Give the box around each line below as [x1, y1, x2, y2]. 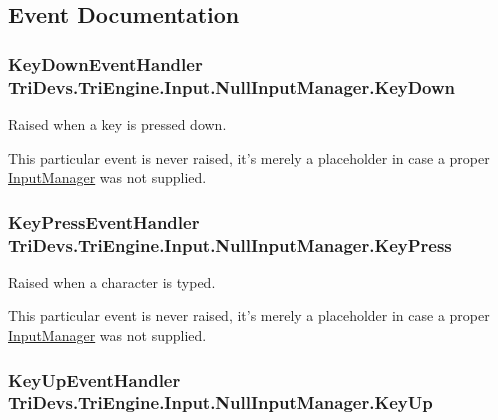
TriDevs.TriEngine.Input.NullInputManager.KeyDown [8, 74, 456, 99]
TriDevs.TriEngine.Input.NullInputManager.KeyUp [8, 390, 433, 415]
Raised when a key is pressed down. [8, 113, 227, 134]
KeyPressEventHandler [8, 209, 200, 234]
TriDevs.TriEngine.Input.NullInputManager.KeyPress [8, 232, 452, 257]
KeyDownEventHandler [8, 51, 203, 76]
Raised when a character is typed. [8, 271, 216, 292]
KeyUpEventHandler [8, 367, 181, 392]
